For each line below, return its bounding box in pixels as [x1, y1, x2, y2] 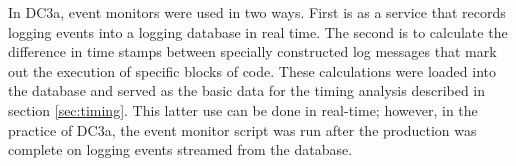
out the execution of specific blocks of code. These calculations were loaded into [8, 60, 496, 81]
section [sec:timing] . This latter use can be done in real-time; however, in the [8, 99, 478, 120]
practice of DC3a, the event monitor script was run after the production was [8, 119, 477, 140]
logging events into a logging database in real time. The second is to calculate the [8, 21, 508, 42]
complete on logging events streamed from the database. [8, 139, 353, 160]
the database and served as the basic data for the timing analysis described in [8, 80, 486, 101]
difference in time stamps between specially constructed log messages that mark [8, 41, 497, 62]
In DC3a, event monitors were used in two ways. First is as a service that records [8, 2, 506, 22]
